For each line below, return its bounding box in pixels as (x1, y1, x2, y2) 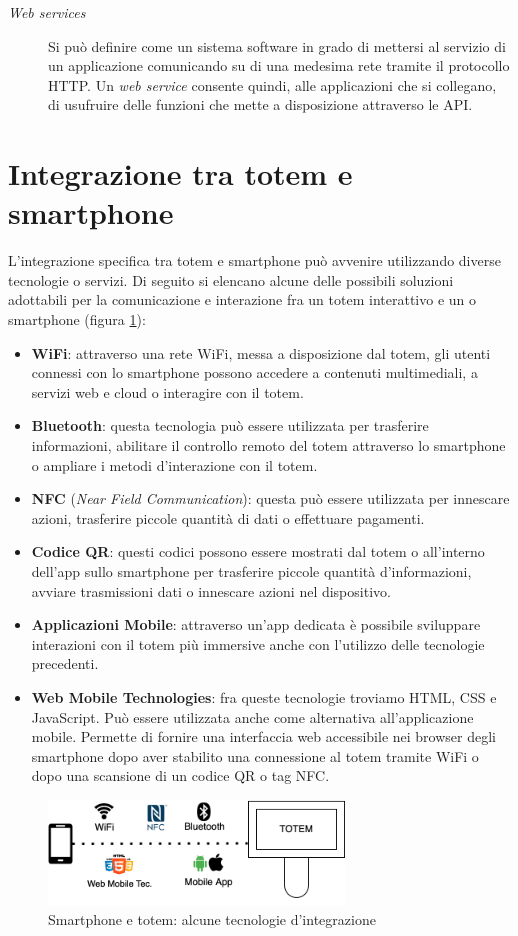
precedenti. (31, 653, 99, 674)
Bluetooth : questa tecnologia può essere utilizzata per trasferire (31, 415, 429, 436)
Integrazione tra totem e (8, 153, 353, 194)
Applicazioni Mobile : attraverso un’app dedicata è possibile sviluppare (31, 614, 481, 635)
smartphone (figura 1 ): (8, 309, 146, 330)
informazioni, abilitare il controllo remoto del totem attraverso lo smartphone (31, 435, 506, 456)
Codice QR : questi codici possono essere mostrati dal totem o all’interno (31, 541, 485, 562)
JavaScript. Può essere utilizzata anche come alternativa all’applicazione (31, 706, 474, 727)
